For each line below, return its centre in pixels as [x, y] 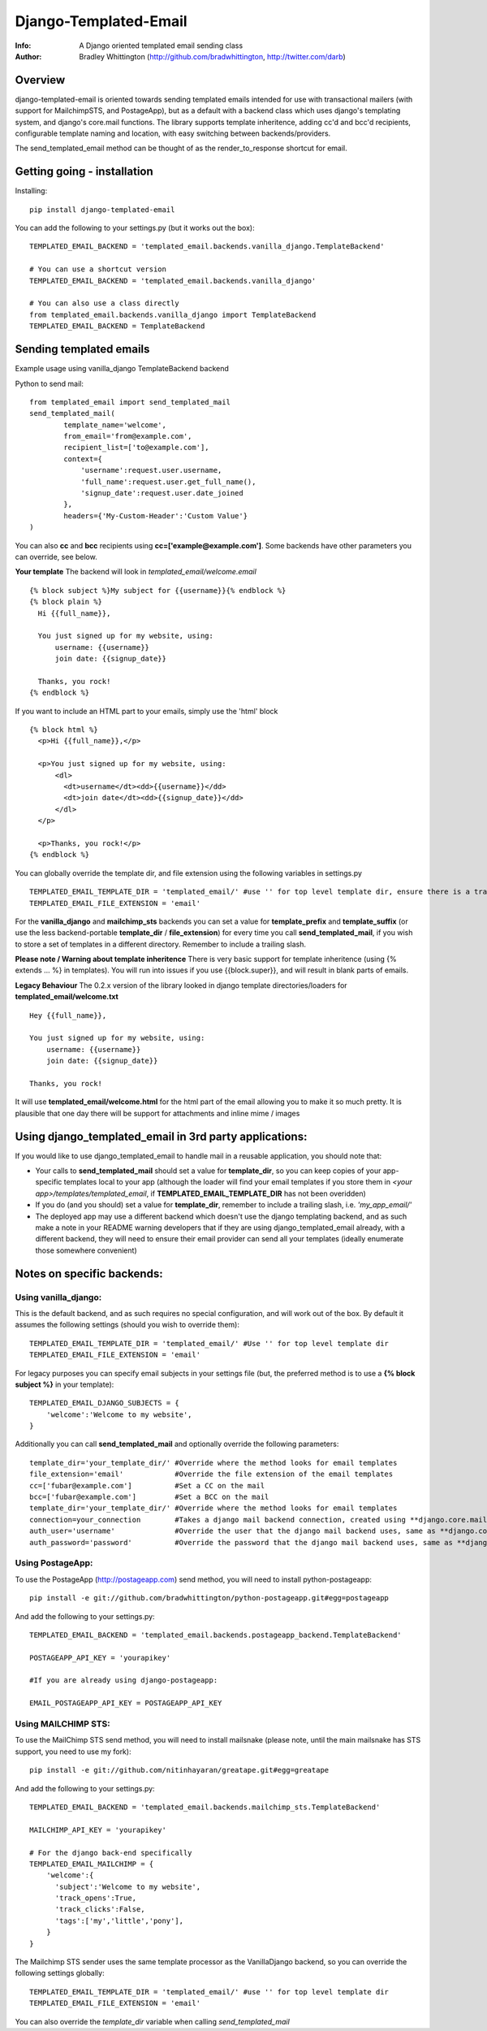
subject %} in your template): [65, 1384]
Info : [23, 45]
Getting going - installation [84, 172]
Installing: [31, 191]
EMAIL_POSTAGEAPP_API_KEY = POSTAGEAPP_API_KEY [126, 1703]
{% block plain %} [66, 602]
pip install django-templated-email [102, 210]
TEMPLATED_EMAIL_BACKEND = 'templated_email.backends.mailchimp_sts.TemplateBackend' [205, 1807]
